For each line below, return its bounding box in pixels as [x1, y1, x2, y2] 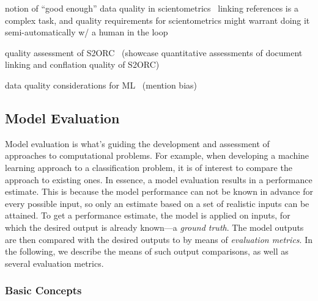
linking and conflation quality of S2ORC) [5, 58, 160, 71]
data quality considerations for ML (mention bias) [5, 78, 197, 91]
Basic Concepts [5, 283, 82, 298]
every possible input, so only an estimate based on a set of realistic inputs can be [5, 197, 309, 209]
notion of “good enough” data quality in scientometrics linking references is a [5, 2, 298, 14]
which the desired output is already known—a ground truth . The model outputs [5, 220, 304, 233]
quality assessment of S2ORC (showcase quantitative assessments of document [5, 46, 303, 59]
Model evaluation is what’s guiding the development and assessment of [5, 137, 270, 150]
